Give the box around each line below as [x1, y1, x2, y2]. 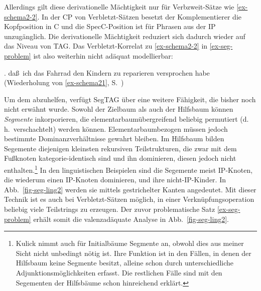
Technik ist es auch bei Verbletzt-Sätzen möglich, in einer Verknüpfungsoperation [4, 194, 254, 204]
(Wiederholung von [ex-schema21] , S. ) [4, 77, 124, 88]
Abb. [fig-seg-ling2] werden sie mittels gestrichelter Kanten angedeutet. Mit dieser [4, 184, 256, 194]
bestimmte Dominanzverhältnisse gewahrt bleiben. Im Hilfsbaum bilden [4, 133, 224, 144]
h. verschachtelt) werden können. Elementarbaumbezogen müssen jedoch [4, 123, 228, 134]
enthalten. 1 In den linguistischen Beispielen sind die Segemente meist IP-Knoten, [4, 163, 253, 175]
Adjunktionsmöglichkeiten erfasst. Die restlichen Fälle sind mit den [16, 267, 222, 277]
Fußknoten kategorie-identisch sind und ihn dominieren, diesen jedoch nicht [4, 153, 236, 163]
